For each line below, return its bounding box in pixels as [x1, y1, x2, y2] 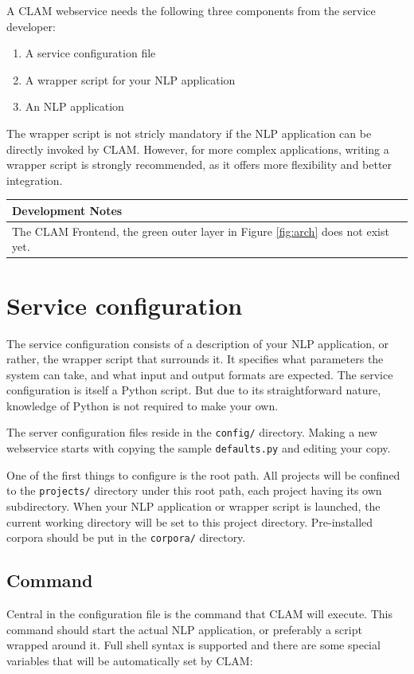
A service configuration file [25, 45, 156, 61]
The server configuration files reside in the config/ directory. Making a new [6, 424, 377, 441]
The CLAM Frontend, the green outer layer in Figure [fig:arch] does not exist [12, 222, 389, 239]
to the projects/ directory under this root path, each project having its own [6, 482, 382, 499]
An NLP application [25, 98, 124, 115]
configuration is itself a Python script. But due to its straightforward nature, [6, 382, 381, 398]
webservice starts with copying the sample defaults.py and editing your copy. [6, 440, 391, 457]
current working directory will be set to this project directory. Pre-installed [6, 513, 373, 530]
